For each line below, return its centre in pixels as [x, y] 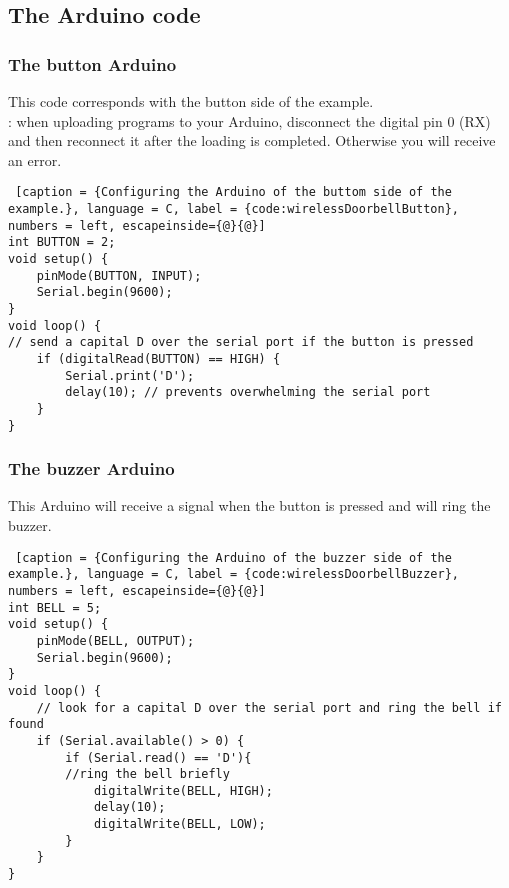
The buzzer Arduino [91, 468]
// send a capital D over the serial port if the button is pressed [241, 342]
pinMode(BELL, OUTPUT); [115, 640]
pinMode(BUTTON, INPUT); [119, 275]
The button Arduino [92, 63]
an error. [35, 159]
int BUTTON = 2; [62, 242]
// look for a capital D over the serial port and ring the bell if [269, 707]
